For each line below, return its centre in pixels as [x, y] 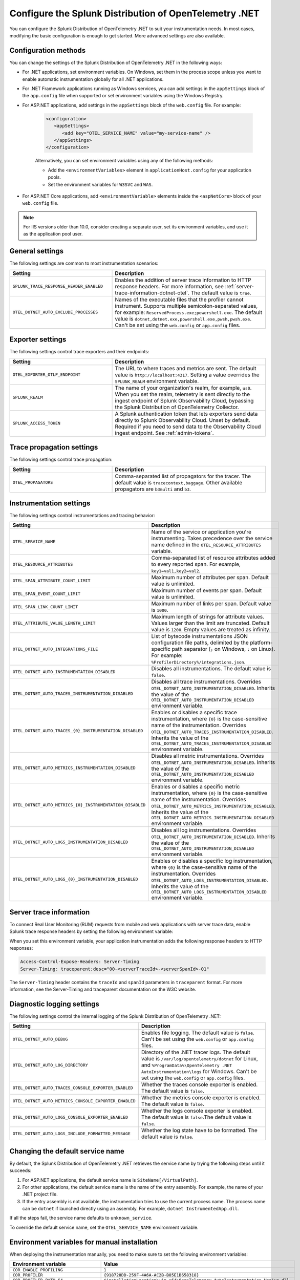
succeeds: [20, 1170]
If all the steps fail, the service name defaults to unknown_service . [81, 1218]
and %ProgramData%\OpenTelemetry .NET [187, 1065]
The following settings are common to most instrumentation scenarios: [84, 263]
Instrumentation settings [50, 503]
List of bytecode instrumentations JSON [199, 636]
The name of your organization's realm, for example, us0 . [183, 388]
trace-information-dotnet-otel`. [152, 293]
